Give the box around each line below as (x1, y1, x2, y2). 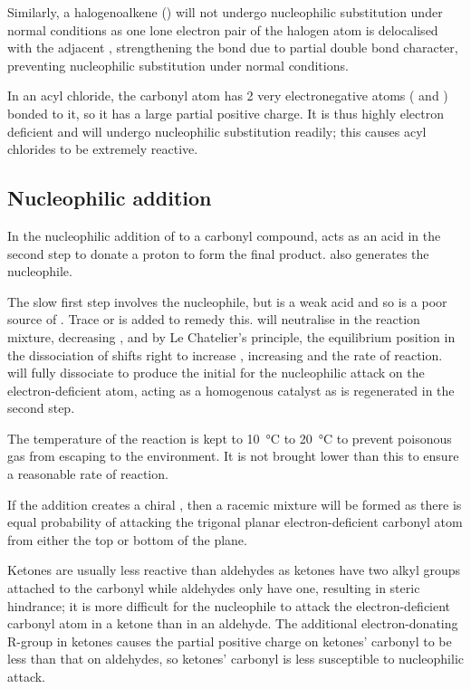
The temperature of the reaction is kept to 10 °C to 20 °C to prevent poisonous (7, 428, 452, 447)
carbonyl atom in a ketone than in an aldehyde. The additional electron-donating (7, 614, 458, 633)
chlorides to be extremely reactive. (7, 139, 198, 158)
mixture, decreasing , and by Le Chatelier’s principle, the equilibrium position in (7, 327, 456, 346)
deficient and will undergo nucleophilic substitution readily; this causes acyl (7, 121, 427, 140)
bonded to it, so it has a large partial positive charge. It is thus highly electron (7, 103, 444, 122)
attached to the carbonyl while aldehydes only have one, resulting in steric (7, 579, 420, 598)
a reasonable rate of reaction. (7, 464, 168, 483)
